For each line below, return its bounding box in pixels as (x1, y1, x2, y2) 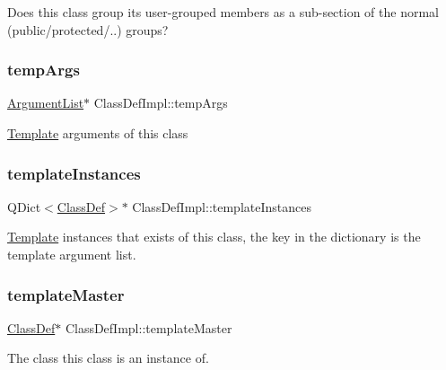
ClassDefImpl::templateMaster (65, 318, 232, 337)
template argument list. (7, 245, 136, 263)
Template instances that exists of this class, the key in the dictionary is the (7, 227, 421, 246)
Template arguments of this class (7, 124, 188, 142)
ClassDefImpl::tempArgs (93, 93, 228, 112)
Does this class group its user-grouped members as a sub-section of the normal (7, 3, 439, 21)
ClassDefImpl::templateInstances (132, 197, 311, 216)
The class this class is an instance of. (7, 348, 209, 367)
